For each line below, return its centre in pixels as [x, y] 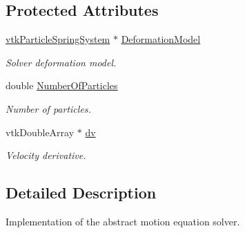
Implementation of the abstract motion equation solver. [123, 221]
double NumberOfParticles [62, 85]
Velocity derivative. [46, 155]
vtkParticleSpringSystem [58, 39]
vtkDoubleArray [40, 132]
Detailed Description [81, 193]
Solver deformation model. [61, 62]
